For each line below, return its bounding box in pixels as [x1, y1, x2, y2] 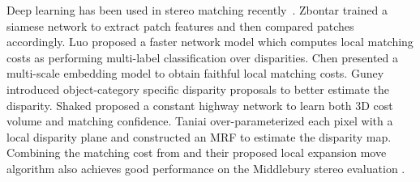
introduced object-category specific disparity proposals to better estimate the [6, 80, 389, 97]
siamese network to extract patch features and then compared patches [6, 17, 354, 34]
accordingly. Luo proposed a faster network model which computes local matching [6, 33, 414, 50]
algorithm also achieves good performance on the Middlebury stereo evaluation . [6, 159, 405, 176]
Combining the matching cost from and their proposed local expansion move [6, 144, 387, 161]
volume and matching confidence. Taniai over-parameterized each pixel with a [6, 112, 393, 129]
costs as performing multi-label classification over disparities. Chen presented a [6, 49, 399, 66]
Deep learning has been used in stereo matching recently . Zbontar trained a [6, 2, 388, 18]
